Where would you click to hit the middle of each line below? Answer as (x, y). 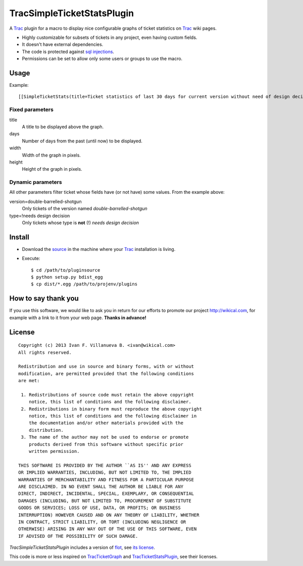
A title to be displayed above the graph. (63, 127)
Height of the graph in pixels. (52, 169)
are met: (29, 381)
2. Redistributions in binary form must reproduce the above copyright (111, 409)
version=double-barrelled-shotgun (45, 201)
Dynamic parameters (36, 182)
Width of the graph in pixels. (51, 155)
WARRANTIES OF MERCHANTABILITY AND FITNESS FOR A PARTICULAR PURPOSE (106, 479)
